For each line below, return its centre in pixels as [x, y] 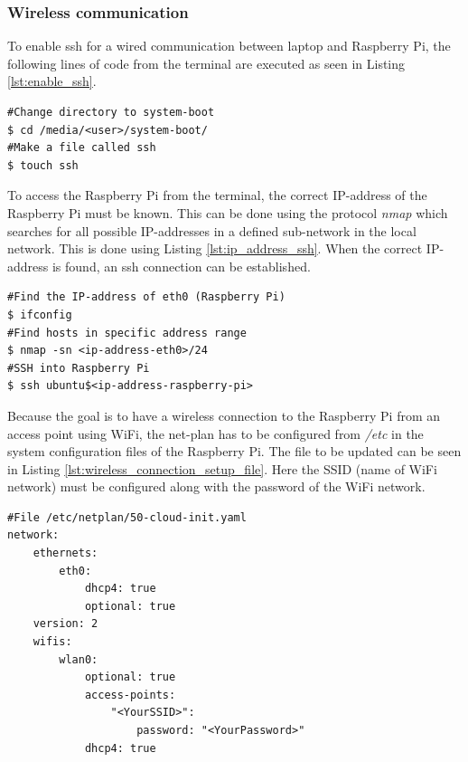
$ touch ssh [43, 165]
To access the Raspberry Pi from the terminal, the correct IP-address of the [217, 195]
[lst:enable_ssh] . [52, 81]
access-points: [130, 695]
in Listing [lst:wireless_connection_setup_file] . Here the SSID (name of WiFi [222, 468]
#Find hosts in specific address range [127, 333]
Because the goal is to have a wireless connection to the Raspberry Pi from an [224, 415]
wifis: [52, 642]
